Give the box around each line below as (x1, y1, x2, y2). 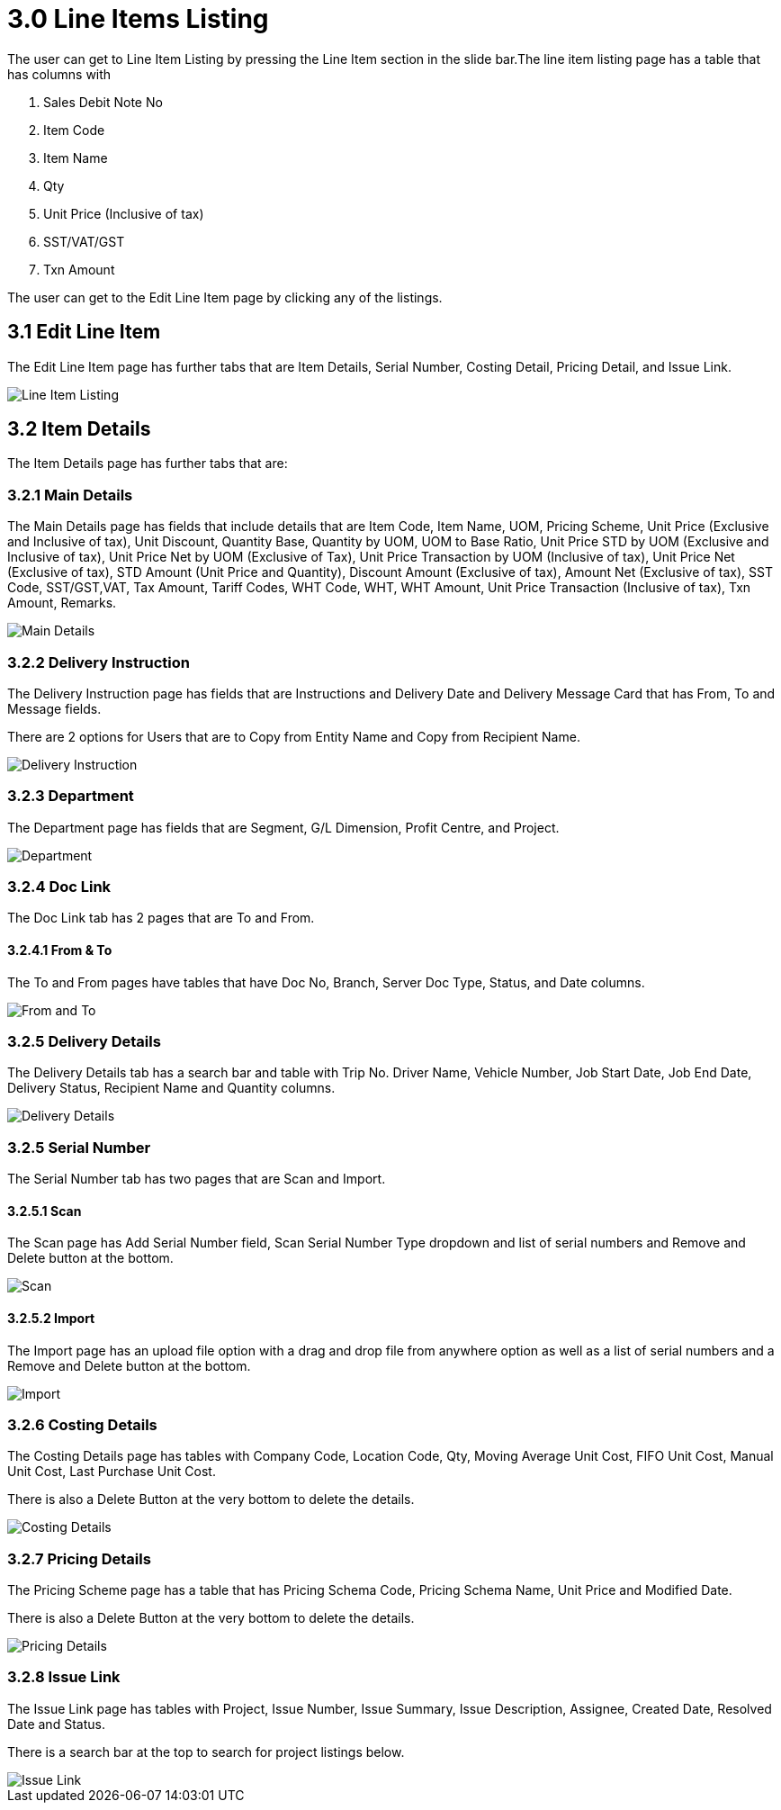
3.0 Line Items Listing (7, 4, 269, 34)
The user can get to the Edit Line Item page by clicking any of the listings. (7, 289, 443, 305)
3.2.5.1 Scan (7, 1202, 82, 1219)
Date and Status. (7, 1715, 105, 1732)
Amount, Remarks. (7, 595, 117, 611)
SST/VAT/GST (43, 233, 125, 249)
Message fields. (7, 700, 102, 716)
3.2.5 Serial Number (7, 1138, 151, 1157)
